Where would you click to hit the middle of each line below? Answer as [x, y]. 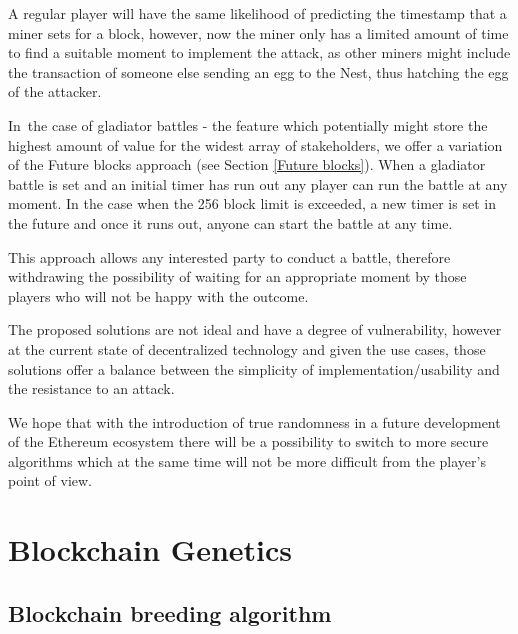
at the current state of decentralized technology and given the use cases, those [247, 348]
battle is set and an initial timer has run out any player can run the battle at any [258, 183]
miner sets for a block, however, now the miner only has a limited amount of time [258, 32]
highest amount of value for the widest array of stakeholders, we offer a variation [255, 144]
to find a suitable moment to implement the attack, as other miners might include [259, 52]
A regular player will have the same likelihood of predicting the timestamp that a [257, 13]
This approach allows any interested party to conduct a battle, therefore [229, 256]
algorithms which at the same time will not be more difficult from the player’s [247, 460]
